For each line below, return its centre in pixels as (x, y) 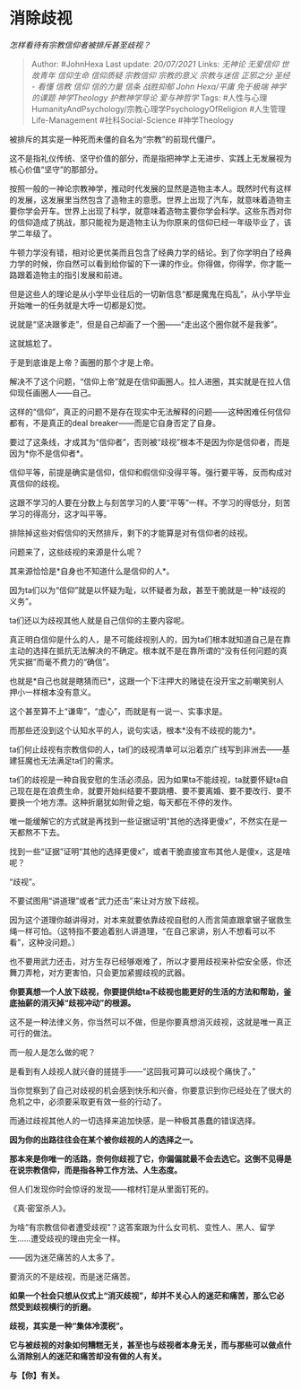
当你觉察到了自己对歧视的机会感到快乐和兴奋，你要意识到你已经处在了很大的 (150, 1090)
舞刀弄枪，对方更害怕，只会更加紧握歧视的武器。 (99, 972)
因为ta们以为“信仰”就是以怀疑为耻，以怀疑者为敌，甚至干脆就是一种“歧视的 (148, 590)
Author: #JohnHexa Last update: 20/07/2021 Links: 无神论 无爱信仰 (155, 64)
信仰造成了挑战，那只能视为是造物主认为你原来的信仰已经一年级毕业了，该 (154, 222)
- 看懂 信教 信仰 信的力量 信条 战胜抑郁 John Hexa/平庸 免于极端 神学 (159, 86)
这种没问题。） (54, 942)
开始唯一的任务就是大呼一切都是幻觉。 (80, 305)
